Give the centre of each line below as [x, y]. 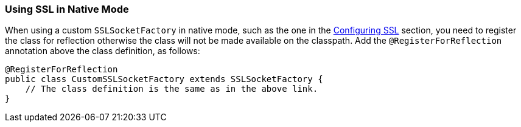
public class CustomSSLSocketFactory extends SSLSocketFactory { [164, 79]
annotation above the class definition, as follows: [103, 51]
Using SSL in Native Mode [67, 9]
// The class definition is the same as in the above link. [172, 89]
